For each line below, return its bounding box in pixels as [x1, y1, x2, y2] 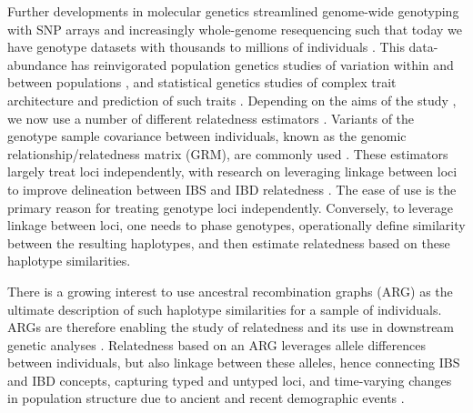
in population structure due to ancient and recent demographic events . [7, 388, 405, 408]
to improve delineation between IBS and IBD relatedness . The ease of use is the [7, 179, 457, 198]
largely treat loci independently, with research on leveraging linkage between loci [7, 162, 458, 181]
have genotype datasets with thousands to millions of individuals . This [7, 37, 405, 56]
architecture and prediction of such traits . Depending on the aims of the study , [7, 90, 457, 109]
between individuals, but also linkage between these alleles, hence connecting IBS [7, 353, 460, 372]
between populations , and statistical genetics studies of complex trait [7, 73, 397, 92]
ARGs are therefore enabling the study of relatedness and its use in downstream [7, 317, 455, 337]
